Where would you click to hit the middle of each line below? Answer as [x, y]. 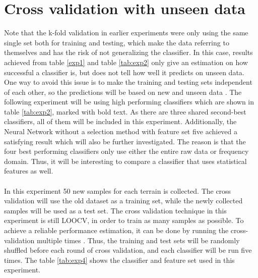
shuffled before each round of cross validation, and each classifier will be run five [128, 250]
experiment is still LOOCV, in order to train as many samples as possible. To [124, 220]
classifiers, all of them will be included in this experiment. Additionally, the [120, 121]
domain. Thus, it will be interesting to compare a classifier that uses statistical [125, 161]
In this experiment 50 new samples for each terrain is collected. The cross [118, 190]
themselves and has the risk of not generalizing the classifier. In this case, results [128, 52]
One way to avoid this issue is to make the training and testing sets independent [128, 82]
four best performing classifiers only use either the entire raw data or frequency [126, 151]
